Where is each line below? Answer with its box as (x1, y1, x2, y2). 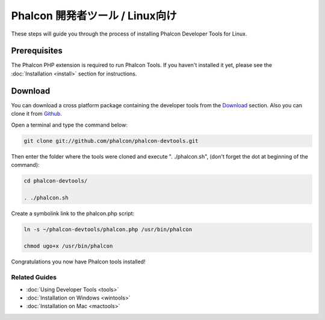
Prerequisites (11, 46, 63, 56)
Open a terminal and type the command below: (11, 121, 128, 128)
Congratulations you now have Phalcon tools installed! (11, 258, 146, 265)
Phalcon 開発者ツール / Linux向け (11, 9, 177, 22)
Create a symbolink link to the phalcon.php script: (11, 210, 135, 217)
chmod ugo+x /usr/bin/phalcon (23, 243, 113, 249)
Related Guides (11, 273, 57, 281)
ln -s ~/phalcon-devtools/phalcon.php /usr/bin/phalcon (23, 226, 193, 233)
